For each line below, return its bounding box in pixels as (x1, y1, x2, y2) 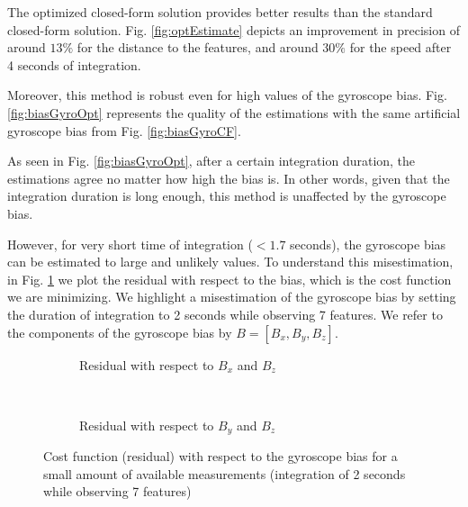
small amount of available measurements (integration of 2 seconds (43, 464, 406, 483)
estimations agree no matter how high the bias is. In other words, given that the (7, 168, 450, 187)
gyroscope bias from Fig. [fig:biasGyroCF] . (7, 121, 241, 140)
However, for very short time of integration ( (7, 234, 253, 253)
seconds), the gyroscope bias (290, 234, 446, 253)
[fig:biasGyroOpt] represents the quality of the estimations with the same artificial (7, 103, 461, 122)
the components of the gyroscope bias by (7, 322, 232, 341)
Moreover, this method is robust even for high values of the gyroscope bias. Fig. (7, 86, 447, 104)
